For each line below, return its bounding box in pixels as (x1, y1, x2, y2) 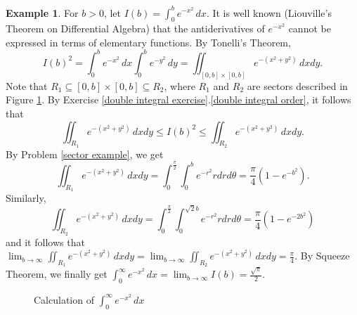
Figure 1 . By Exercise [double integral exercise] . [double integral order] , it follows (6, 92, 351, 107)
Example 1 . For (6, 5, 79, 20)
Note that (6, 78, 48, 93)
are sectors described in (247, 78, 348, 93)
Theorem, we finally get (6, 266, 108, 281)
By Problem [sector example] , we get (6, 146, 164, 161)
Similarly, (6, 190, 46, 205)
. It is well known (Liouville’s (206, 5, 332, 20)
